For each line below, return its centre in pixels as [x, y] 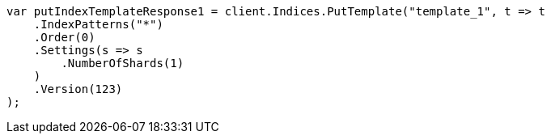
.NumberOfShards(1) [123, 63]
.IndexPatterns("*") [98, 24]
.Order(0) [64, 37]
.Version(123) [78, 89]
